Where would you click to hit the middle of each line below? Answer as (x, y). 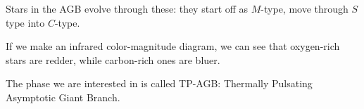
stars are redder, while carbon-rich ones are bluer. (113, 59)
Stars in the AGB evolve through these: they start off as (127, 8)
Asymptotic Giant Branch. (63, 97)
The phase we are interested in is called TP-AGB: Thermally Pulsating (159, 83)
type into (25, 22)
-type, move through (305, 8)
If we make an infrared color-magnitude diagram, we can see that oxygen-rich (173, 46)
